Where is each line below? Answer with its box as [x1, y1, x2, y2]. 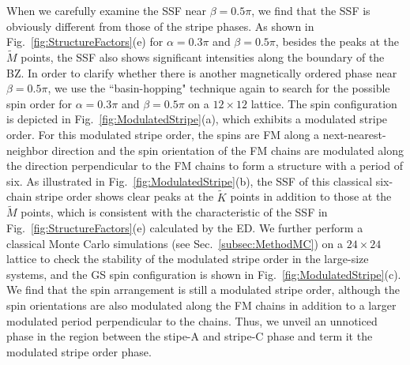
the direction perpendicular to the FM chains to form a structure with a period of [6, 157, 403, 174]
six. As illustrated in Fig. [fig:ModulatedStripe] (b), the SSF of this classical [6, 172, 373, 189]
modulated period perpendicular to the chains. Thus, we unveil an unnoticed [6, 312, 378, 329]
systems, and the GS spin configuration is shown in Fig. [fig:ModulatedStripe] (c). [6, 265, 401, 282]
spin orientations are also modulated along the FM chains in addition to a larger [6, 296, 397, 313]
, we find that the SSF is [251, 2, 371, 18]
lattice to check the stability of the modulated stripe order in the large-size [6, 250, 369, 267]
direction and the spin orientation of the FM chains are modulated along [51, 141, 404, 158]
